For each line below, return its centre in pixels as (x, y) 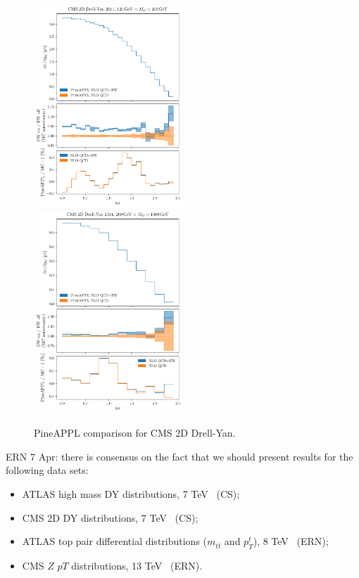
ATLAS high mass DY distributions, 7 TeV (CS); (131, 494)
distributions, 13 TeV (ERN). (137, 566)
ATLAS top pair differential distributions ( (115, 541)
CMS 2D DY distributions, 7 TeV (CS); (110, 517)
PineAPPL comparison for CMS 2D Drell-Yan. (135, 433)
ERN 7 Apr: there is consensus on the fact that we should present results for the (179, 456)
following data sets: (47, 470)
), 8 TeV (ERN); (291, 541)
